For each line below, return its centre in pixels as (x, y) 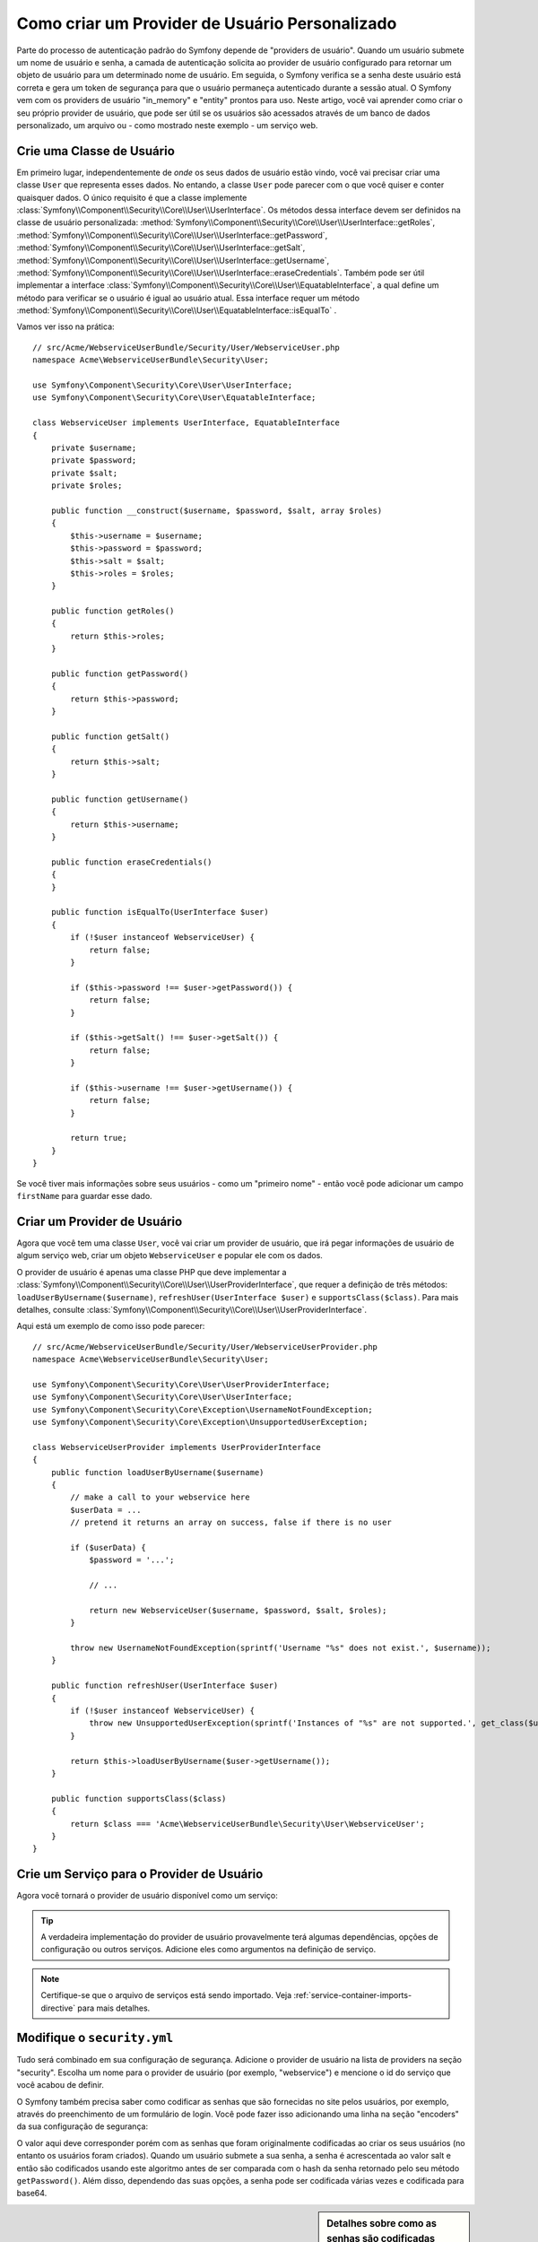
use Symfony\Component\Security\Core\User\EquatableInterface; (174, 398)
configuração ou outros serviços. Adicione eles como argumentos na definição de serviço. (208, 1950)
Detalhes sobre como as (382, 2223)
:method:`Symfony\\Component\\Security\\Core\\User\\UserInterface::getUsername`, (173, 260)
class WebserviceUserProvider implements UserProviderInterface (177, 1447)
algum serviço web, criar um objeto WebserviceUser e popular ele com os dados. (169, 1256)
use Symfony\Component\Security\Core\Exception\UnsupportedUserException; (200, 1422)
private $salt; (84, 473)
